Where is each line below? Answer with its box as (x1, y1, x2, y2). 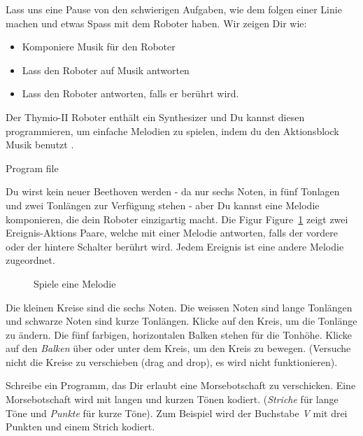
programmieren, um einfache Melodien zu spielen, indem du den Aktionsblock (6, 123, 339, 138)
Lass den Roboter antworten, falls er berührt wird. (22, 86, 239, 101)
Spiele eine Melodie (34, 276, 116, 290)
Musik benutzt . (6, 137, 74, 152)
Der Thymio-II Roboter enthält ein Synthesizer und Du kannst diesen (6, 109, 305, 124)
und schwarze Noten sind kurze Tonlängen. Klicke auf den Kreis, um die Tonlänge (6, 314, 357, 328)
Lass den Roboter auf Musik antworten (22, 62, 190, 77)
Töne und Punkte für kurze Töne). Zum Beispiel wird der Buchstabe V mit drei (6, 405, 348, 420)
